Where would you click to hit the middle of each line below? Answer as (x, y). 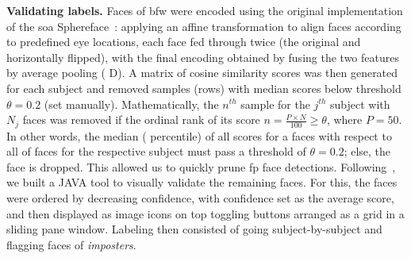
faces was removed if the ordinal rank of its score (141, 119)
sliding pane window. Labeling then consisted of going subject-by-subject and (194, 229)
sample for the (275, 104)
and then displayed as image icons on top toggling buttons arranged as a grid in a (205, 213)
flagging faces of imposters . (71, 244)
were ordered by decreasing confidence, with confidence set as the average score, (200, 197)
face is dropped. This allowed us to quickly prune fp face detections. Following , (201, 166)
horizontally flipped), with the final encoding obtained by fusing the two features (203, 57)
